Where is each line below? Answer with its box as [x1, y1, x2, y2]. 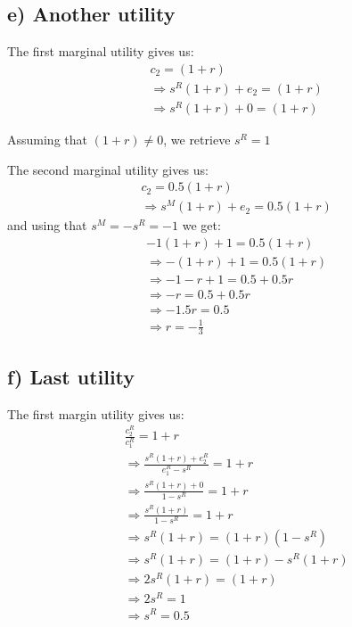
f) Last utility [7, 362, 135, 390]
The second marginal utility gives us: [7, 160, 209, 178]
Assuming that [7, 130, 87, 149]
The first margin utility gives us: [7, 404, 184, 423]
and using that [7, 216, 87, 235]
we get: [182, 216, 221, 235]
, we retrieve [163, 130, 231, 149]
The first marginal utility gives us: [7, 42, 194, 61]
